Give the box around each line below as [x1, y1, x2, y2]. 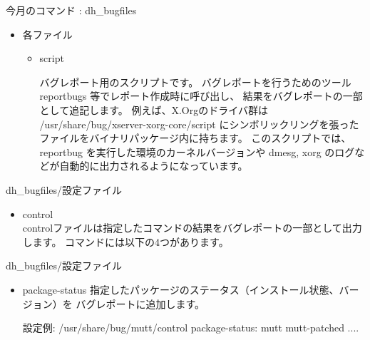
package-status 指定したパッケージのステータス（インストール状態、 [22, 282, 339, 297]
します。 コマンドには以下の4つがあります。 [22, 234, 229, 249]
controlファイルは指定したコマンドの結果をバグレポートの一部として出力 [22, 220, 362, 235]
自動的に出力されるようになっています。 [59, 158, 248, 173]
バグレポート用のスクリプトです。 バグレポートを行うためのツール [39, 74, 351, 89]
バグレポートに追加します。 [76, 296, 205, 311]
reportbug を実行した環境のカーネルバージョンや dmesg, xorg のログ [39, 144, 355, 159]
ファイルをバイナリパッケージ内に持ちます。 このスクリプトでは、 [39, 130, 351, 145]
